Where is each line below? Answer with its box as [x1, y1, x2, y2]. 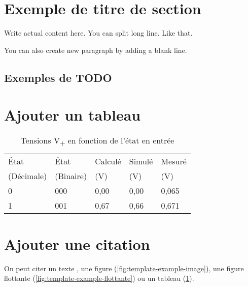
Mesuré [161, 155, 187, 167]
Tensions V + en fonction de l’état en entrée [20, 134, 174, 148]
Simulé [129, 155, 153, 167]
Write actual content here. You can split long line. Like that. [4, 27, 193, 38]
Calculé [95, 155, 121, 167]
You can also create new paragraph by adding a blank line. [4, 44, 187, 55]
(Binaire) [55, 170, 87, 182]
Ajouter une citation [4, 233, 150, 254]
